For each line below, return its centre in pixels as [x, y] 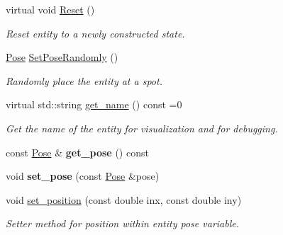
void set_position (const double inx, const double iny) [124, 199]
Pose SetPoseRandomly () [62, 57]
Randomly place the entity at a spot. [84, 80]
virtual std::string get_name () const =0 [94, 104]
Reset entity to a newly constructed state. [95, 33]
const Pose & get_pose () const [77, 152]
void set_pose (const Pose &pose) [83, 176]
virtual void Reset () [50, 9]
